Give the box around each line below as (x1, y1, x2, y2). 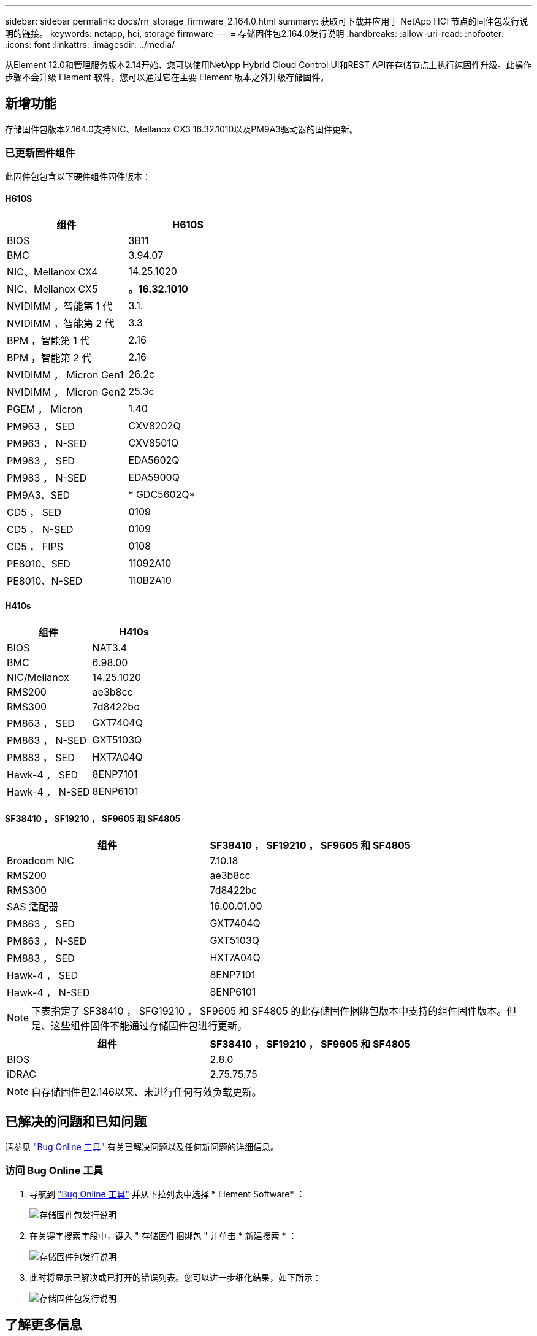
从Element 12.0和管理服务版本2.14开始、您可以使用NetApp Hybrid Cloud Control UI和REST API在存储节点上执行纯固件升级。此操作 (5, 60, 532, 70)
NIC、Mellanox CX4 (7, 265, 98, 278)
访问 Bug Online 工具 (5, 1164, 103, 1177)
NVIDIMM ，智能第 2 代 (7, 317, 115, 329)
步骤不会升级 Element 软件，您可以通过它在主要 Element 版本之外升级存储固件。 (5, 72, 329, 82)
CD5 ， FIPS (7, 540, 63, 553)
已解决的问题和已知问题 (5, 1113, 147, 1129)
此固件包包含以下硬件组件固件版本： (5, 171, 151, 182)
